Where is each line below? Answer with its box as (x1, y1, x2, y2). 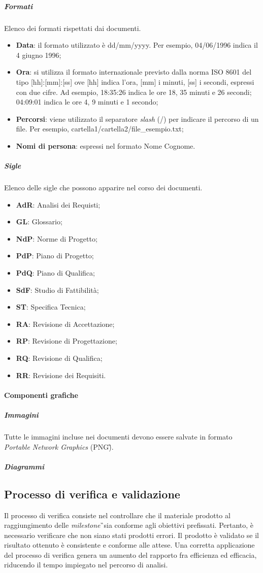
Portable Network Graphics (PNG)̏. (4, 441, 114, 452)
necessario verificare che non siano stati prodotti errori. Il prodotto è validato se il (4, 529, 259, 540)
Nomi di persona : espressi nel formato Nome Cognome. (16, 140, 195, 151)
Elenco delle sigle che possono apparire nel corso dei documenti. (4, 182, 203, 193)
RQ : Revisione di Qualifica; (16, 353, 103, 363)
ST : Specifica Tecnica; (16, 301, 86, 312)
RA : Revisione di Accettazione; (16, 318, 115, 329)
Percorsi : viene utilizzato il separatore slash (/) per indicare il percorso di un (16, 113, 259, 124)
